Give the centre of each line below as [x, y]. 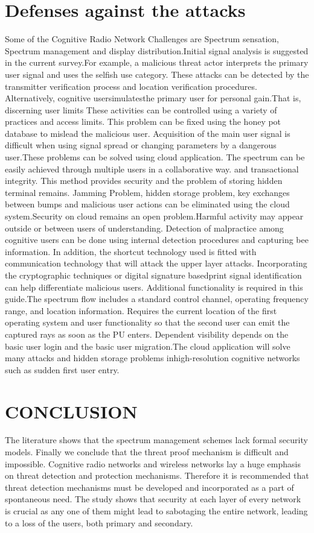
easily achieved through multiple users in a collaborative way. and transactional [152, 169]
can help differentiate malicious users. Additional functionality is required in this [154, 287]
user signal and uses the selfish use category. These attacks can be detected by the [157, 74]
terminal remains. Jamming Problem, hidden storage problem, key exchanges [147, 192]
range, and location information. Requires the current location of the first [141, 310]
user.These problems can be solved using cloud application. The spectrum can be [155, 157]
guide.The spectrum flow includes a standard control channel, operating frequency [157, 299]
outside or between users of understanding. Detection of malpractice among [144, 228]
